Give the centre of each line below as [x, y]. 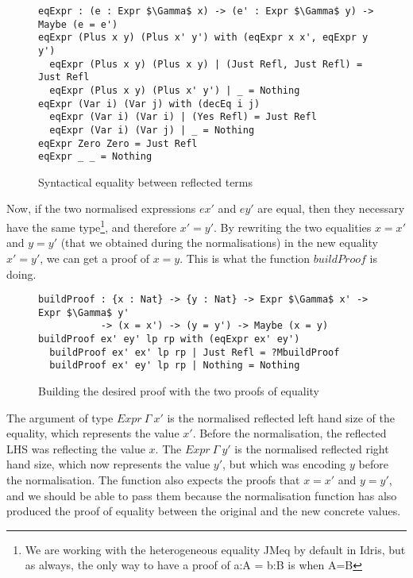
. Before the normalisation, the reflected [289, 433]
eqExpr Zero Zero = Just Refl [118, 143]
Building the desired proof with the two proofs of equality [179, 391]
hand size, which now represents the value [108, 464]
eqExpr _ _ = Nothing [95, 157]
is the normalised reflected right [312, 448]
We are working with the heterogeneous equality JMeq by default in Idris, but [215, 549]
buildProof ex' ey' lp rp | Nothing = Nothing [175, 366]
